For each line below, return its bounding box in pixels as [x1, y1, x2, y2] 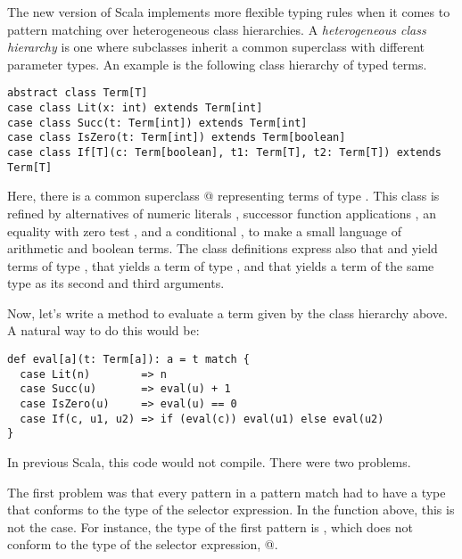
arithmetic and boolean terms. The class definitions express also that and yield [7, 239, 438, 258]
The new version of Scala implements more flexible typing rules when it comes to [7, 3, 450, 21]
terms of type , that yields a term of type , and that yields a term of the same [7, 256, 434, 275]
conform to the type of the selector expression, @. [7, 535, 278, 554]
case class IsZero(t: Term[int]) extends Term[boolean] [7, 131, 346, 144]
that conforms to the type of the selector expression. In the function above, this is [7, 500, 455, 519]
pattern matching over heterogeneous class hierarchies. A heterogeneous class [7, 20, 426, 38]
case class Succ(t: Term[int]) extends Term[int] [7, 116, 308, 129]
